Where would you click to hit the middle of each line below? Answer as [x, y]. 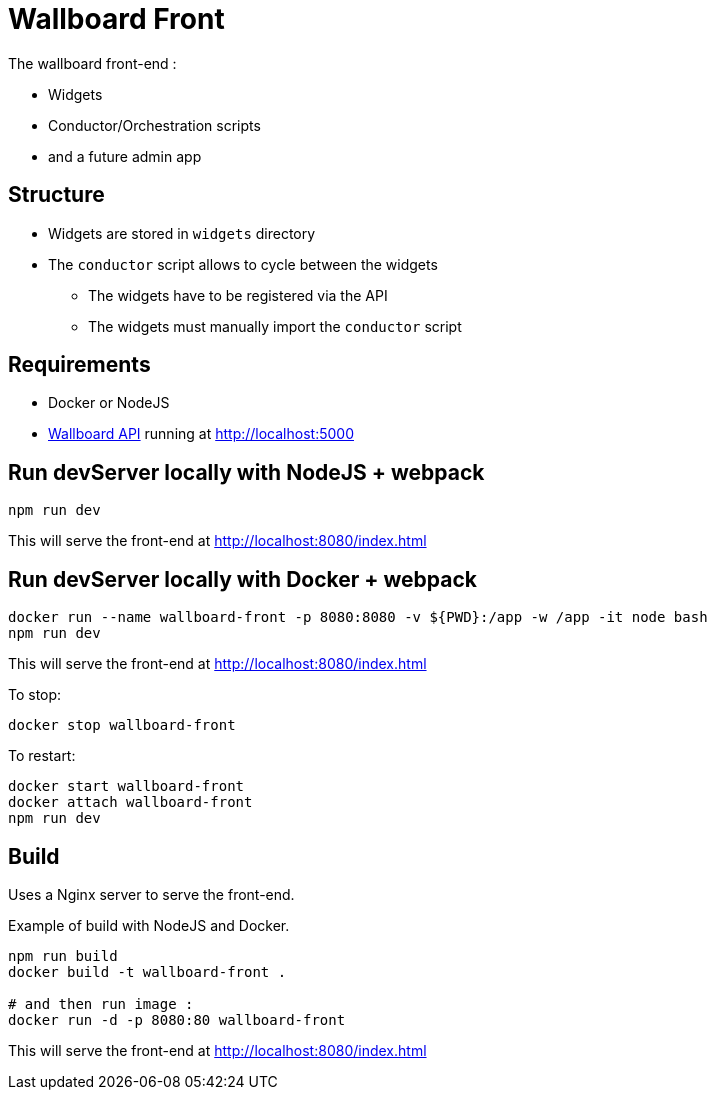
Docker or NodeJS [109, 403]
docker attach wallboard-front [130, 802]
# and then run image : [101, 1003]
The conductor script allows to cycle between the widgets [243, 264]
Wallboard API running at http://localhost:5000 [201, 434]
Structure [56, 195]
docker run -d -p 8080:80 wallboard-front [177, 1019]
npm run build [63, 955]
